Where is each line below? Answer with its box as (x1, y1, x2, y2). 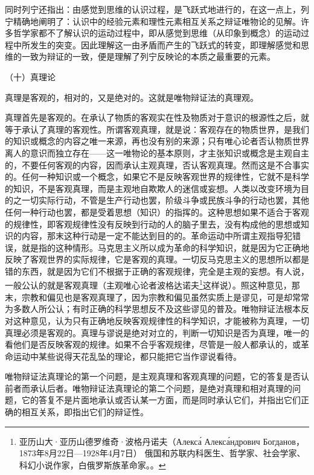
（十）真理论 (5, 70, 56, 83)
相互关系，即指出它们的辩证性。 (21, 406, 149, 418)
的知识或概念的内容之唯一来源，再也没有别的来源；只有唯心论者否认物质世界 (5, 135, 309, 147)
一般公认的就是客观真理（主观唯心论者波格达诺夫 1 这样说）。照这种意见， (5, 277, 292, 292)
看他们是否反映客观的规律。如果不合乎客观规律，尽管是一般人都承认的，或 (5, 338, 301, 351)
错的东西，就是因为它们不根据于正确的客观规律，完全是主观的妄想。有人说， (5, 264, 309, 277)
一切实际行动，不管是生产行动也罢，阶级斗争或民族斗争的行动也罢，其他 (21, 194, 309, 206)
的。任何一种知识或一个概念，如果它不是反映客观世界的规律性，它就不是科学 (5, 170, 309, 183)
